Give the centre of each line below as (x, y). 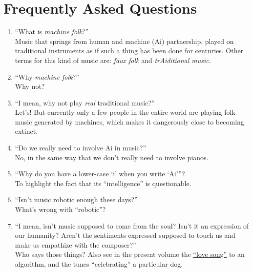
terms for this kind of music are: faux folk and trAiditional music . (113, 60)
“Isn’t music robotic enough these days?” (76, 199)
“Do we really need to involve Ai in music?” (81, 148)
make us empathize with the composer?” (75, 244)
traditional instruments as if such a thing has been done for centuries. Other (129, 51)
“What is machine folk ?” (52, 31)
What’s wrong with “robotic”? (60, 209)
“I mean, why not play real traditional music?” (85, 102)
